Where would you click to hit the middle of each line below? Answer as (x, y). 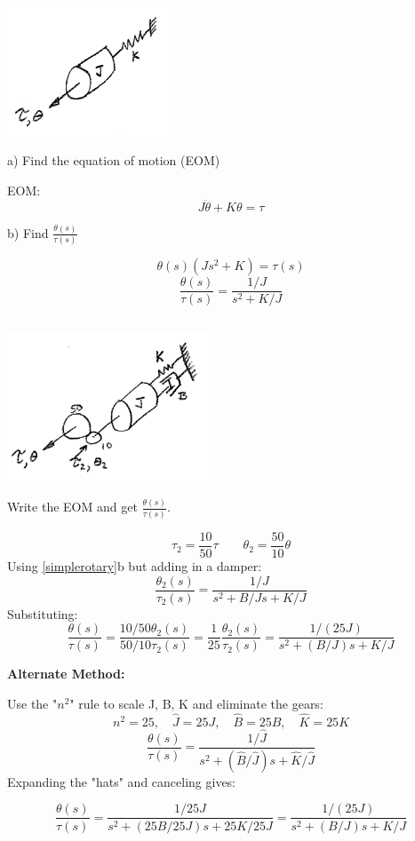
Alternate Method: (66, 674)
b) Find (28, 232)
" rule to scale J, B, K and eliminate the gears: (196, 703)
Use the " (32, 703)
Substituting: (43, 613)
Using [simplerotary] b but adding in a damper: (135, 566)
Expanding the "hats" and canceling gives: (122, 781)
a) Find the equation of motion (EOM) (114, 160)
